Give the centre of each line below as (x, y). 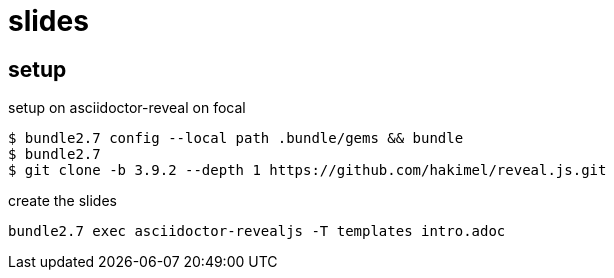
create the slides (62, 201)
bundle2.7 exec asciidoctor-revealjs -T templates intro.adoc (257, 231)
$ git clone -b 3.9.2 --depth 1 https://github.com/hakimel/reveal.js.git (307, 170)
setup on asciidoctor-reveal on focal (127, 108)
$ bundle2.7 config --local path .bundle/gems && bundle (236, 138)
